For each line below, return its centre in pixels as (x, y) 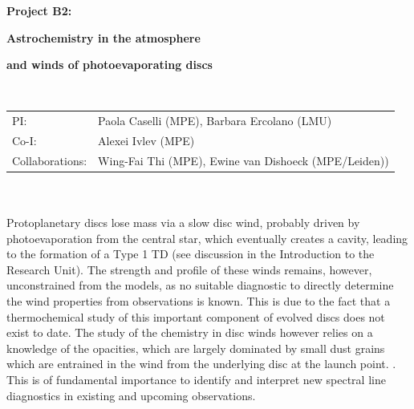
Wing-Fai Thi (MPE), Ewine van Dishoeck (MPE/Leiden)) (244, 160)
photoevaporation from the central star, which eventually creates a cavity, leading (207, 238)
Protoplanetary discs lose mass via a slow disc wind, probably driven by (183, 223)
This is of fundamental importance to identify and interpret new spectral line (196, 380)
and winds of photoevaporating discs (110, 65)
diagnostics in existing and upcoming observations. (131, 395)
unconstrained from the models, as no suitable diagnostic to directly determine (200, 285)
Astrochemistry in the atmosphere (103, 37)
